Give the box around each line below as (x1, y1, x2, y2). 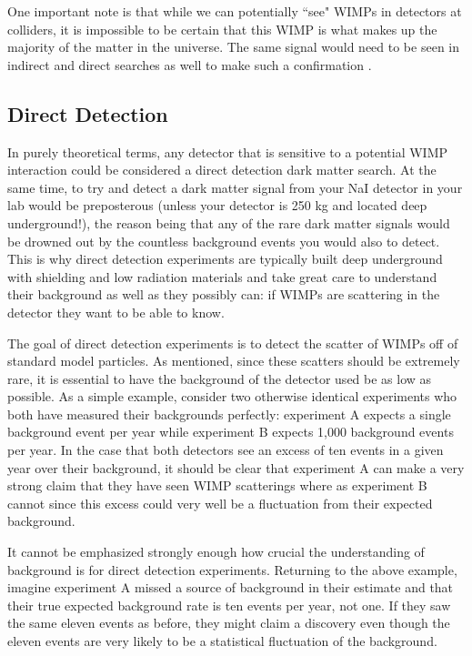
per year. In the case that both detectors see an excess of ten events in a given (7, 440, 444, 459)
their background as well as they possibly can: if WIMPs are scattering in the (7, 285, 440, 304)
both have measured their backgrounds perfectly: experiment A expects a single (7, 404, 451, 423)
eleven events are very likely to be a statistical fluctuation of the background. (7, 631, 437, 651)
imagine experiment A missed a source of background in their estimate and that (7, 578, 454, 597)
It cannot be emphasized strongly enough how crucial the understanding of (7, 542, 425, 561)
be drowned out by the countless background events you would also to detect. (7, 231, 440, 250)
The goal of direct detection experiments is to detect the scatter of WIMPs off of (7, 333, 458, 352)
